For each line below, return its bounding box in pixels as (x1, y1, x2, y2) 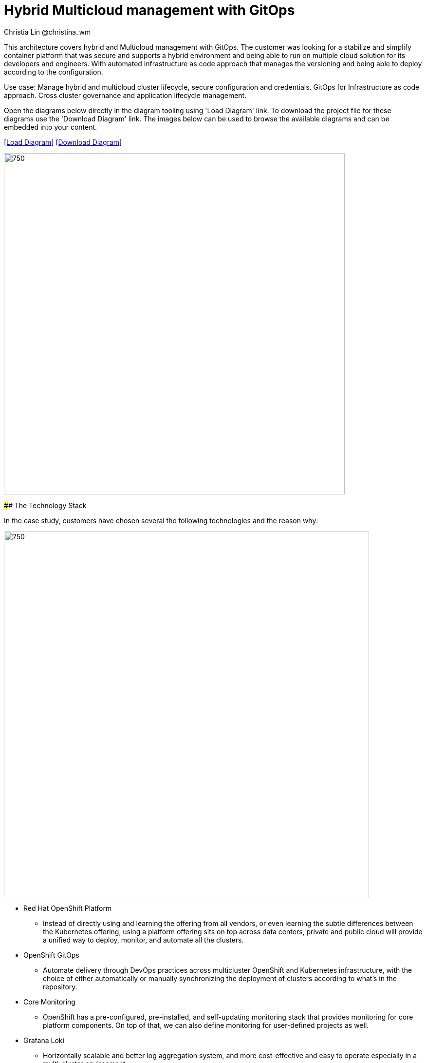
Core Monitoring (23, 997, 75, 1006)
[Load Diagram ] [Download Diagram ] (4, 138, 122, 146)
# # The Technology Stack (4, 501, 87, 510)
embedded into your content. (4, 122, 97, 131)
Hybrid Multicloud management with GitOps (4, 2, 295, 19)
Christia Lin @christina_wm (4, 27, 91, 36)
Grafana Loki (23, 1036, 64, 1044)
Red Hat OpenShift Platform (23, 904, 112, 912)
